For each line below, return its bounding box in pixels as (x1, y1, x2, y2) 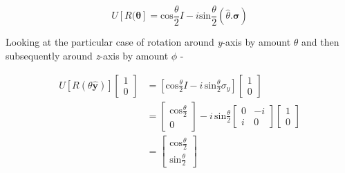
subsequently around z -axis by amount (6, 48, 169, 63)
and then (301, 35, 339, 49)
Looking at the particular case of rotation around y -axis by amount (6, 35, 291, 49)
